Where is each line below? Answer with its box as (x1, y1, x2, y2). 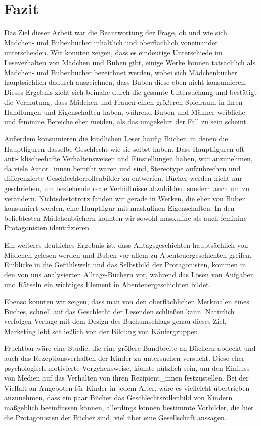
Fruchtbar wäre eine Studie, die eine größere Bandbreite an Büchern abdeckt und (4, 343, 256, 353)
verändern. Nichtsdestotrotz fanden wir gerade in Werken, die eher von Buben (4, 193, 246, 203)
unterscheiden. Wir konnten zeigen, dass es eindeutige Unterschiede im (4, 47, 223, 58)
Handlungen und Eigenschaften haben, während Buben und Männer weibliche (4, 106, 245, 117)
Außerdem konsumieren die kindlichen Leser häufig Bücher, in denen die (4, 133, 228, 144)
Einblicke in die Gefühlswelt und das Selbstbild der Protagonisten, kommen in (4, 259, 246, 270)
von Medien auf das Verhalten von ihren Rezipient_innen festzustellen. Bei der (4, 372, 249, 383)
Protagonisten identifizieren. (4, 222, 91, 233)
